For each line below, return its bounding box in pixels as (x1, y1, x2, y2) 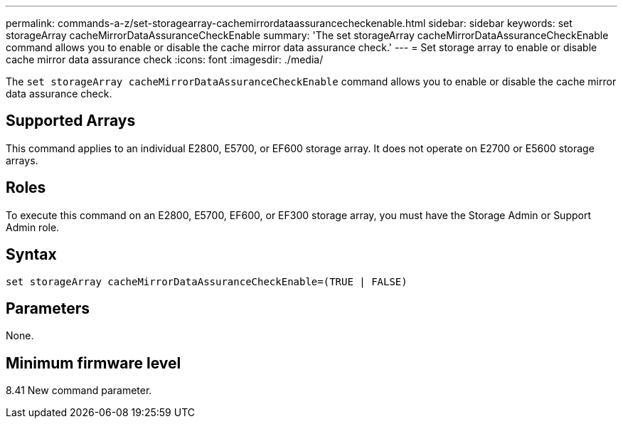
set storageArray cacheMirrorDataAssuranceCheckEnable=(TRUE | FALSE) (6, 275, 408, 287)
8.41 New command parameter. (6, 384, 152, 397)
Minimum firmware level (6, 354, 181, 372)
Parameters (6, 299, 90, 317)
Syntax (6, 245, 57, 264)
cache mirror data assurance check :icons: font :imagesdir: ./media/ (6, 53, 324, 65)
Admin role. (6, 221, 60, 233)
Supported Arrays (6, 112, 136, 130)
